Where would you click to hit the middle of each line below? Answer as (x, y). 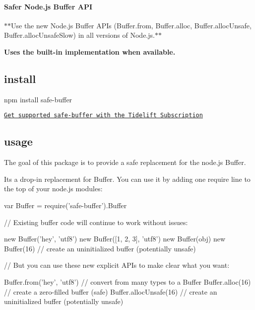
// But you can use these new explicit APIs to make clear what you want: (117, 265)
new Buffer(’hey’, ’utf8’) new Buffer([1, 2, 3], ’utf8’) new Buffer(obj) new (115, 239)
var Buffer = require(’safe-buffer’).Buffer (65, 205)
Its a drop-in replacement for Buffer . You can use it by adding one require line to (127, 179)
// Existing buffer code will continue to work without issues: (96, 222)
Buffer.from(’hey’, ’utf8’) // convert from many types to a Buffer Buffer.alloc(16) (127, 281)
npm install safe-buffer (38, 99)
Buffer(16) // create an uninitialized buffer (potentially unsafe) (100, 248)
